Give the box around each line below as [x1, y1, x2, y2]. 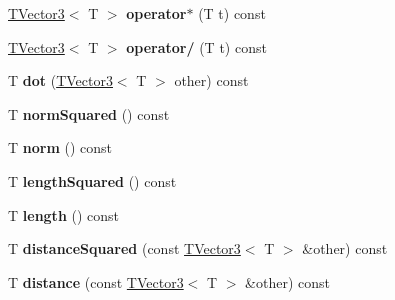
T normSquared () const [8, 103, 170, 124]
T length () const [8, 204, 120, 225]
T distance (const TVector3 [8, 271, 184, 292]
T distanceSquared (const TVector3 [8, 238, 241, 259]
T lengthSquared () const [8, 170, 177, 191]
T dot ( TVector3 [8, 70, 113, 91]
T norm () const [8, 137, 113, 158]
